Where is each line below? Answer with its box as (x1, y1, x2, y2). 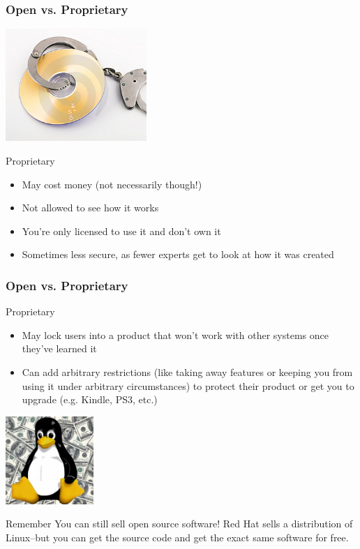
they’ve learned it (22, 341, 97, 356)
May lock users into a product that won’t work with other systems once (22, 327, 329, 342)
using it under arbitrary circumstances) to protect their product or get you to (22, 378, 354, 393)
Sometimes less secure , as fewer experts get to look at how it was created (22, 247, 334, 262)
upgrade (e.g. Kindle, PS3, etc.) (22, 392, 158, 407)
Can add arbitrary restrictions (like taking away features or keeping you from (22, 365, 353, 379)
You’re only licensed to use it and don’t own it (22, 223, 221, 238)
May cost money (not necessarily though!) (22, 176, 202, 191)
